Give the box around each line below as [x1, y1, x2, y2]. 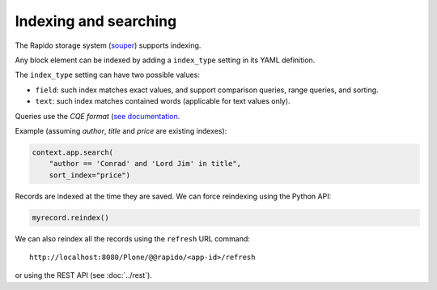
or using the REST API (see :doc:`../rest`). [15, 271, 153, 280]
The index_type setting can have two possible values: [15, 70, 200, 80]
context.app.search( [32, 147, 113, 157]
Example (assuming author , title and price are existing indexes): [15, 126, 227, 135]
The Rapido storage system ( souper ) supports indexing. [15, 41, 202, 50]
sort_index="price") [49, 170, 131, 180]
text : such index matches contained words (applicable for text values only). [35, 96, 291, 106]
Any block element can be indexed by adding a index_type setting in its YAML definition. [15, 55, 316, 65]
